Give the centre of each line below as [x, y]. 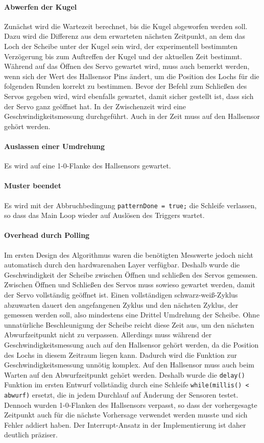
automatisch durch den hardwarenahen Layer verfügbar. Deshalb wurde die [122, 265]
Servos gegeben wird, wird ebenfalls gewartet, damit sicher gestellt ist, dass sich [129, 96]
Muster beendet [33, 186]
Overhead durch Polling [47, 235]
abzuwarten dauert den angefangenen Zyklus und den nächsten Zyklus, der [121, 304]
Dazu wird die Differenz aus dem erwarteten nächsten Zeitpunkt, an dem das [125, 36]
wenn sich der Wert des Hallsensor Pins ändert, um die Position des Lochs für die [132, 76]
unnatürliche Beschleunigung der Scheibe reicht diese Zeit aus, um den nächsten [129, 324]
